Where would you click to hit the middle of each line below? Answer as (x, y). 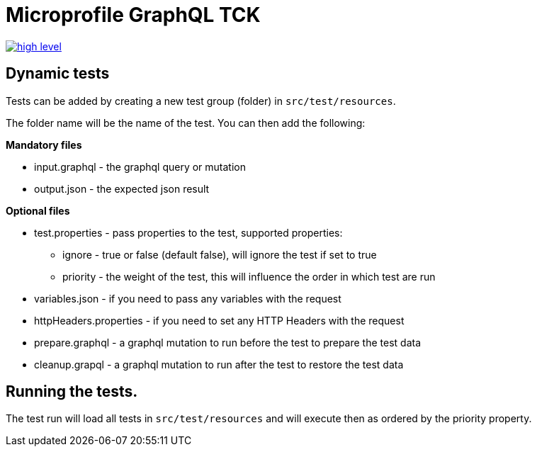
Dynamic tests (58, 74)
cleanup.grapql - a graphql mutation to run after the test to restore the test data (219, 364)
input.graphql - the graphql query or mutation (140, 166)
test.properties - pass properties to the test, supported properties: (188, 232)
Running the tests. (72, 392)
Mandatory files (44, 145)
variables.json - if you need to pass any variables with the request (188, 298)
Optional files (38, 210)
